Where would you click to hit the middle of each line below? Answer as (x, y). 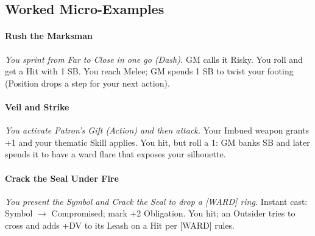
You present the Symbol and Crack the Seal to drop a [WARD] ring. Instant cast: (156, 201)
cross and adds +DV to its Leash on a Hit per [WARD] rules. (120, 225)
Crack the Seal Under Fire (62, 178)
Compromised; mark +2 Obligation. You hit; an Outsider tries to (173, 213)
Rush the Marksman (49, 36)
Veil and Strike (37, 106)
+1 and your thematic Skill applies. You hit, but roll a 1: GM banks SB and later (157, 142)
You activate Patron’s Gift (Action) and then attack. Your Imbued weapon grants (157, 130)
